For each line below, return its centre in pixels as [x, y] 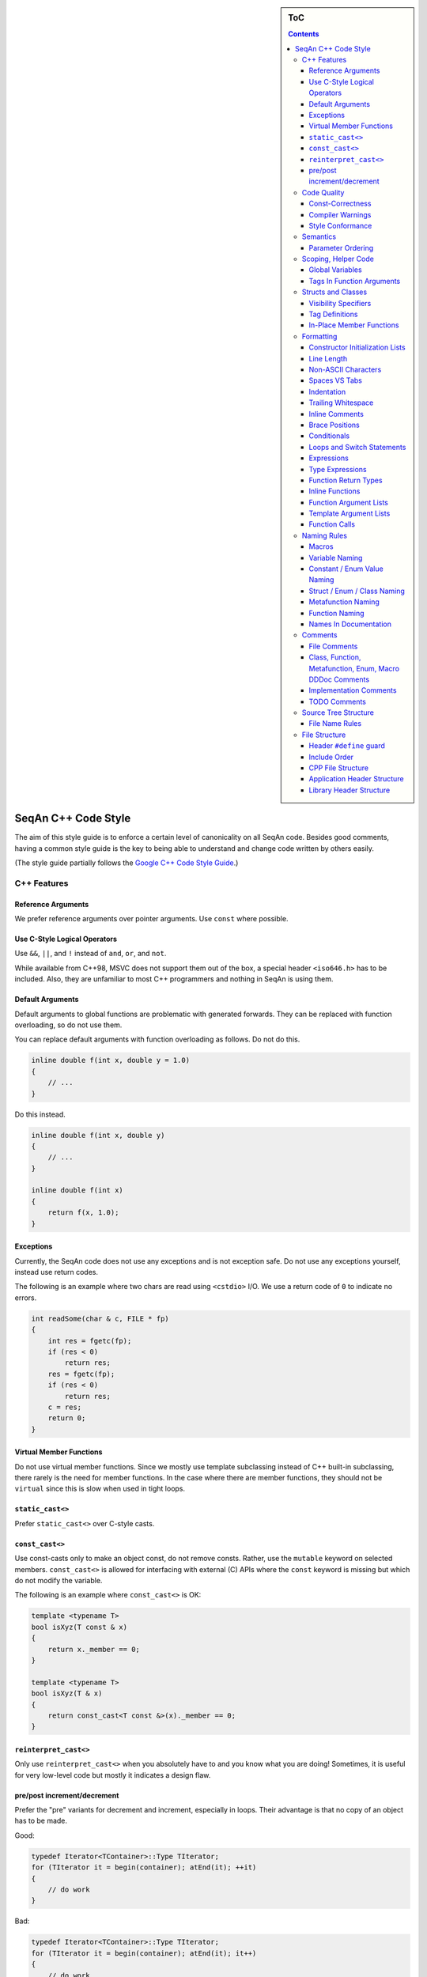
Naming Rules [325, 535]
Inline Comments [336, 414]
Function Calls [332, 524]
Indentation [327, 391]
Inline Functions [334, 491]
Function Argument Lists [349, 502]
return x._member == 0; [94, 1649]
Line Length [328, 358]
